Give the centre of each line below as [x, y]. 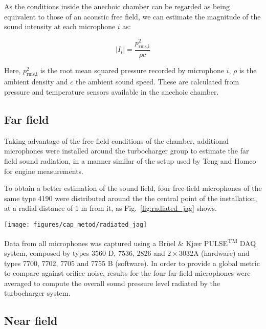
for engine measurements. [44, 171]
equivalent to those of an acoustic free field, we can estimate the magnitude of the [132, 16]
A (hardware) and [221, 253]
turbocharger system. [37, 293]
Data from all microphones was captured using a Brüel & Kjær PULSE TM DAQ [130, 242]
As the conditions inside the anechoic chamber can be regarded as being [117, 6]
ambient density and [36, 82]
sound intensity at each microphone [60, 26]
